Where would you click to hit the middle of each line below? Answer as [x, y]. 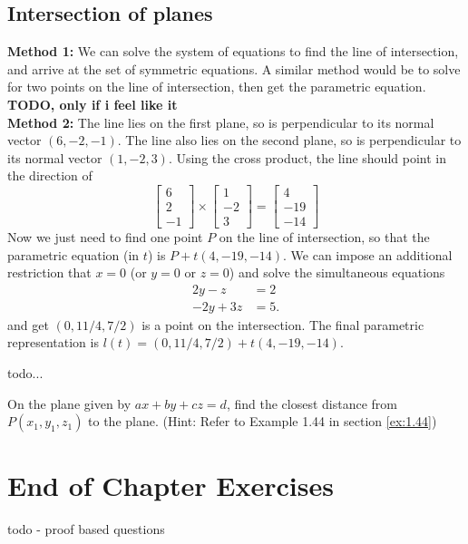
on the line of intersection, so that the [324, 237]
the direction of [50, 175]
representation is [53, 342]
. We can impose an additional [368, 254]
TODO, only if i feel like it [93, 104]
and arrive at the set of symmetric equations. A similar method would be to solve [234, 68]
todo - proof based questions [86, 529]
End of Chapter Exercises [171, 486]
